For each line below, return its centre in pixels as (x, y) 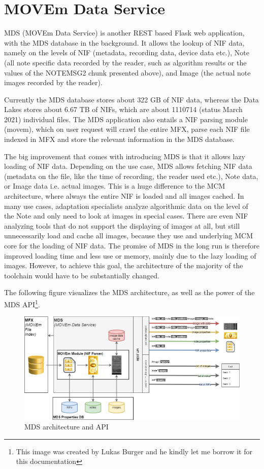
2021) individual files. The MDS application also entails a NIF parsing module (126, 119)
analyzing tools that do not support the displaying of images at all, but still (122, 225)
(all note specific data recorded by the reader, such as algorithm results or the (125, 62)
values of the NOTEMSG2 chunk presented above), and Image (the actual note (127, 72)
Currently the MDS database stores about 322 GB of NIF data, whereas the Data (131, 99)
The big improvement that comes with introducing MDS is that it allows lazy (125, 156)
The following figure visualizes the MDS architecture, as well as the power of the (129, 292)
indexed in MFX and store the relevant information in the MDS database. (119, 139)
